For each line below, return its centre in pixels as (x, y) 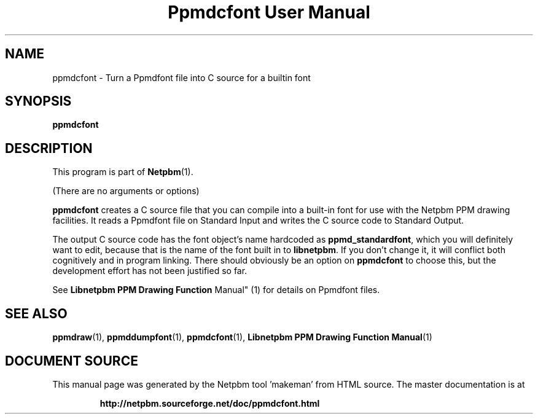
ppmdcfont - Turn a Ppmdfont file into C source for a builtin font (181, 77)
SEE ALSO (36, 313)
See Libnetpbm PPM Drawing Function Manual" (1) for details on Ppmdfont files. (216, 290)
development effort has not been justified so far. (150, 271)
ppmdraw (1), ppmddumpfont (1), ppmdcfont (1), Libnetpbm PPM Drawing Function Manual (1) (242, 337)
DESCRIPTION (49, 148)
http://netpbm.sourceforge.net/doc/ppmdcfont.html (210, 403)
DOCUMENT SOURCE (72, 361)
